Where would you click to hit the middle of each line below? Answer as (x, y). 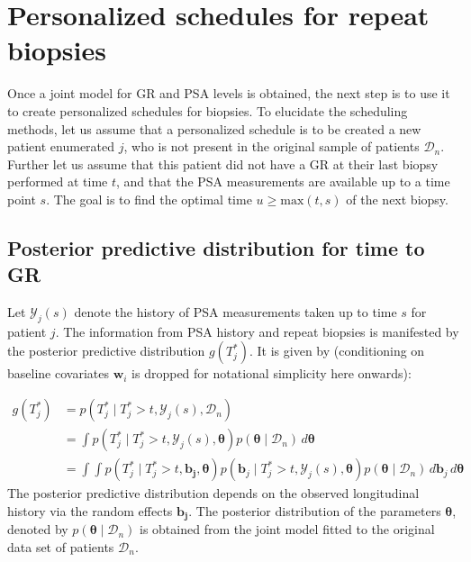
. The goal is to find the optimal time (149, 199)
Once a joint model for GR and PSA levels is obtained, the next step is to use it (229, 93)
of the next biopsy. (397, 199)
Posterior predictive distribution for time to (216, 247)
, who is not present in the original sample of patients (272, 146)
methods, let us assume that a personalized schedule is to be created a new (214, 128)
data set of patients (61, 546)
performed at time (58, 181)
